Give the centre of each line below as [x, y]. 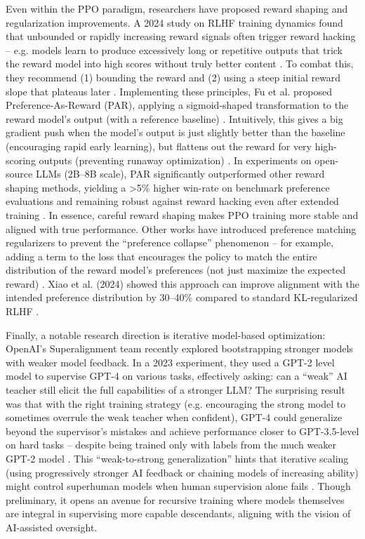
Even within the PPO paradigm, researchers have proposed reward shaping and [177, 8]
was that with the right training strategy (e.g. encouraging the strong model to [176, 403]
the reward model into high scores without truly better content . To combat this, [180, 64]
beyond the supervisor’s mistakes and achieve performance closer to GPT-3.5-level [182, 431]
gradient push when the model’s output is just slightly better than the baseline [175, 132]
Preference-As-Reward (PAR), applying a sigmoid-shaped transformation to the [177, 105]
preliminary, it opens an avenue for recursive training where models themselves [175, 499]
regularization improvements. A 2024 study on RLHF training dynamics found [174, 22]
